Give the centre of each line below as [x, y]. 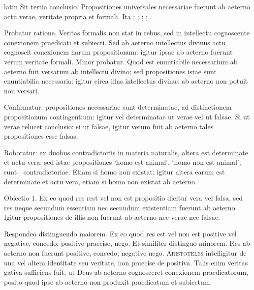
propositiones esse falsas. [41, 136]
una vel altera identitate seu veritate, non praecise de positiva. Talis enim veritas [126, 262]
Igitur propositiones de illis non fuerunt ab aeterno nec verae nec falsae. [112, 217]
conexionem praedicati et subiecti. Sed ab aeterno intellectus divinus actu [115, 42]
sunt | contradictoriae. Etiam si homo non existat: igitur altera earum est [114, 171]
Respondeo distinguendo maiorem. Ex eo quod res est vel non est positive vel [120, 233]
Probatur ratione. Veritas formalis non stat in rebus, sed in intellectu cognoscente [127, 33]
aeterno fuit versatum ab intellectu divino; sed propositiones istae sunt [110, 71]
